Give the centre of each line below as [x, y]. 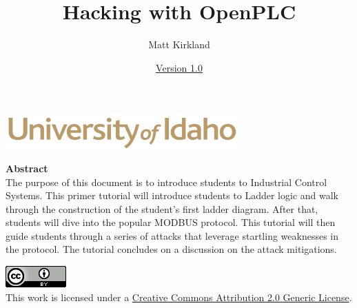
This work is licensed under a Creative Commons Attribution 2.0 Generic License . [179, 297]
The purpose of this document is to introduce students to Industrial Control [166, 182]
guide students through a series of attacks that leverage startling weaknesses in [172, 235]
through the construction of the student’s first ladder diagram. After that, [162, 208]
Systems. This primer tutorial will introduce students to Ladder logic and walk [172, 195]
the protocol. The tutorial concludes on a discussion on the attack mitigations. [171, 249]
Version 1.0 [179, 67]
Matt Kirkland [179, 44]
